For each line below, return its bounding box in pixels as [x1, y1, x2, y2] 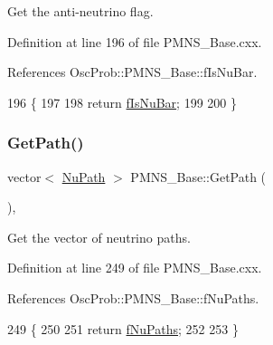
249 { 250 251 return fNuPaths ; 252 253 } [7, 319, 239, 338]
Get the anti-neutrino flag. [7, 2, 154, 20]
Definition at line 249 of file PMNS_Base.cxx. [7, 258, 262, 277]
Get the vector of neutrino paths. [7, 227, 191, 246]
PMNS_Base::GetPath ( [130, 167, 267, 186]
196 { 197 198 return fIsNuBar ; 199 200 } [7, 92, 237, 111]
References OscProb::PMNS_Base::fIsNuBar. [7, 62, 258, 81]
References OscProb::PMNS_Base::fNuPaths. [7, 288, 259, 307]
